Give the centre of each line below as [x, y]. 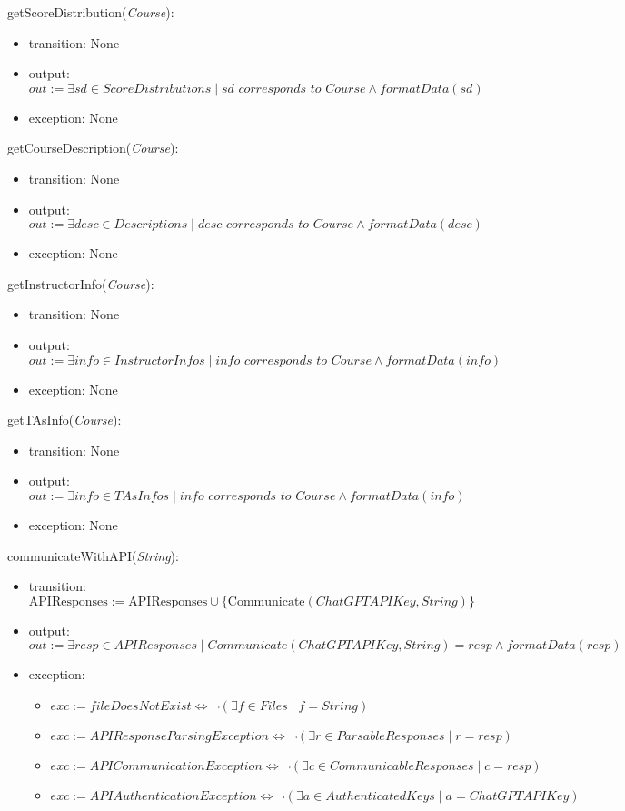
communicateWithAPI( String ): [93, 555]
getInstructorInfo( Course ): [81, 283]
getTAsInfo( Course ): [64, 420]
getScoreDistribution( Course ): [91, 12]
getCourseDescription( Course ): [93, 148]
